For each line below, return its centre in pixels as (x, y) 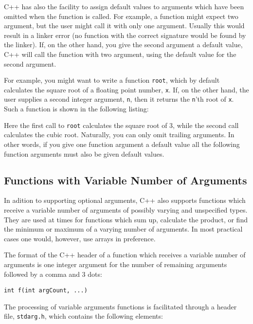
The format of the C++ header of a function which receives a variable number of (125, 255)
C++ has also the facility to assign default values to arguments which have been (124, 6)
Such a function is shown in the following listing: (76, 109)
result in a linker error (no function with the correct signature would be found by (125, 35)
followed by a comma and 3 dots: (53, 274)
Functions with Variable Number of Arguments (126, 180)
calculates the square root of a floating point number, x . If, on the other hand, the (126, 89)
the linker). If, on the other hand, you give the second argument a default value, (123, 45)
